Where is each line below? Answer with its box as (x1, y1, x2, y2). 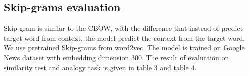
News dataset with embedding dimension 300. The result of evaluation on (4, 52, 229, 62)
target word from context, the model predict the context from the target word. (4, 32, 245, 43)
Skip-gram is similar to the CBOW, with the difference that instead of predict (4, 23, 243, 33)
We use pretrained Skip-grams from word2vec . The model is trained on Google (4, 42, 245, 53)
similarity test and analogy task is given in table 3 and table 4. (4, 62, 197, 72)
